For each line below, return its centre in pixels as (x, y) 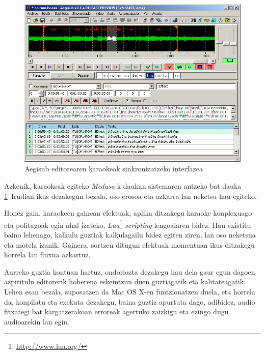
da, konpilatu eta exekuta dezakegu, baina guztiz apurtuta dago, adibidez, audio (130, 301)
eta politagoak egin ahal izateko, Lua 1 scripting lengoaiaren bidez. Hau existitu (128, 224)
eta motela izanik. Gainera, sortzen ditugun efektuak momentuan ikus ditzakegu (129, 244)
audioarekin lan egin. (37, 321)
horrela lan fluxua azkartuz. (47, 255)
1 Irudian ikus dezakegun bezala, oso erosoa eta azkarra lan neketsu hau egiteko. (130, 196)
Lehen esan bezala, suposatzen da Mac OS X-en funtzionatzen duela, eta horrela (130, 292)
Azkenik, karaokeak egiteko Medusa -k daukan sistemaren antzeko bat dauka (123, 186)
